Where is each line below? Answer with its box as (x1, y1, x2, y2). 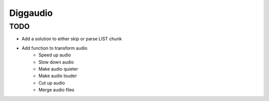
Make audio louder (38, 73, 77, 79)
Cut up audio (38, 80, 65, 86)
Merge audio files (38, 87, 75, 93)
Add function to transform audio (21, 45, 88, 51)
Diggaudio (9, 7, 53, 18)
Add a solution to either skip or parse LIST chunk (21, 36, 122, 42)
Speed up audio (38, 52, 71, 58)
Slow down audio (38, 59, 74, 65)
